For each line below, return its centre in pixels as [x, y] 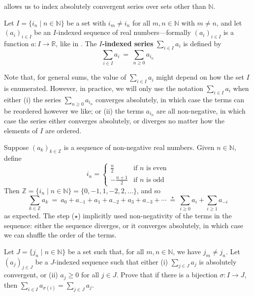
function [16, 43]
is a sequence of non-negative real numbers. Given [139, 147]
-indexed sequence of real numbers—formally [124, 32]
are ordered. [63, 130]
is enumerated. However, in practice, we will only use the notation [104, 88]
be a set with [86, 22]
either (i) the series [33, 99]
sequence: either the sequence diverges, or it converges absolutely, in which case [124, 225]
